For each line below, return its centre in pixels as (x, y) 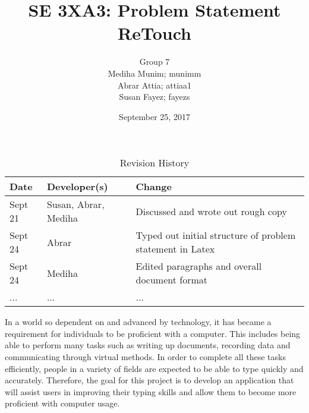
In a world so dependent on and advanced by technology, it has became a (138, 322)
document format (172, 280)
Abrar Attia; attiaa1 (154, 85)
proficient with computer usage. (62, 403)
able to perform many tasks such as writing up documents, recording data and (148, 345)
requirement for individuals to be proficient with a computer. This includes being (153, 333)
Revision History (154, 163)
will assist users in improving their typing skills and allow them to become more (151, 391)
